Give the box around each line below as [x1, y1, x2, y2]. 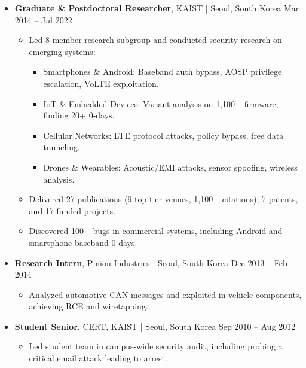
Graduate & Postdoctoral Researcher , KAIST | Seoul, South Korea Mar [14, 2, 299, 14]
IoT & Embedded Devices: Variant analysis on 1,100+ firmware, [43, 97, 279, 110]
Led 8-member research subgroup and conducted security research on [29, 34, 282, 46]
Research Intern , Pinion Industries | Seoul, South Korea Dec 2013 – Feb [14, 256, 287, 269]
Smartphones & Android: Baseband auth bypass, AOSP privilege [43, 65, 282, 78]
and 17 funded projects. [29, 204, 116, 217]
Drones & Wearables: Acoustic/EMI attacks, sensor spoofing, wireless [43, 160, 298, 173]
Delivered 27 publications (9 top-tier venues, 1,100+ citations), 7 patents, [29, 193, 298, 205]
